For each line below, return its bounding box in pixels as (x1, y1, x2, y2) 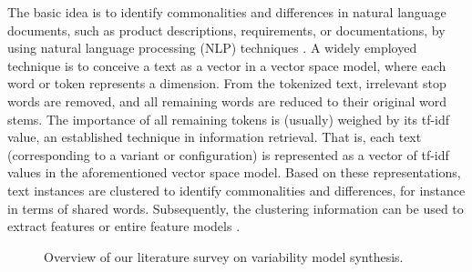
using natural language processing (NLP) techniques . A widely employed (7, 38, 417, 57)
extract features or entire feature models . (7, 217, 241, 236)
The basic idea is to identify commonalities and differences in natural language (7, 3, 446, 21)
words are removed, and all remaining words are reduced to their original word (7, 91, 446, 110)
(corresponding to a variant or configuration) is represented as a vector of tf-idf (7, 145, 449, 164)
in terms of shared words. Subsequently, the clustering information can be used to (7, 198, 464, 217)
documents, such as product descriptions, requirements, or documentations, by (7, 20, 446, 39)
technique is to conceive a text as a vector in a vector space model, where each (7, 55, 446, 75)
